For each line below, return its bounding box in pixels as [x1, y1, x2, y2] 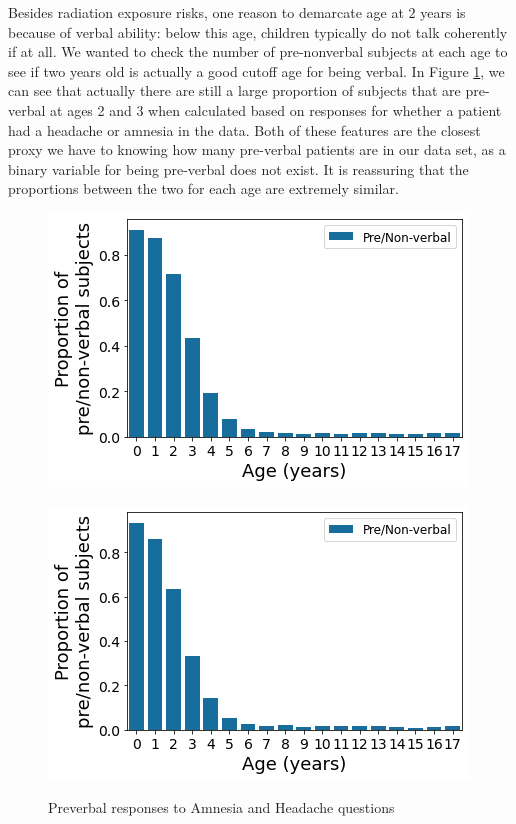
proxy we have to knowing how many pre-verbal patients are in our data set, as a [8, 139, 506, 160]
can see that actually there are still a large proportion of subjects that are [8, 80, 461, 101]
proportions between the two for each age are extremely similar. [8, 178, 399, 199]
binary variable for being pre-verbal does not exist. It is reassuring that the [8, 158, 469, 179]
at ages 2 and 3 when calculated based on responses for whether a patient [50, 99, 502, 120]
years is [420, 2, 466, 22]
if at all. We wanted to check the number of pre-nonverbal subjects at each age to [8, 41, 508, 62]
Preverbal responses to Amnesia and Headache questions [48, 797, 395, 818]
